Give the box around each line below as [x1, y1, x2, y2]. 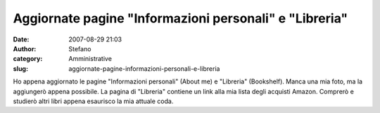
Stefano [68, 44, 91, 53]
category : [13, 55, 43, 63]
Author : [13, 44, 37, 53]
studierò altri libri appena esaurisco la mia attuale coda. [13, 97, 174, 105]
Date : [13, 35, 30, 44]
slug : [13, 64, 28, 73]
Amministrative [68, 55, 113, 63]
